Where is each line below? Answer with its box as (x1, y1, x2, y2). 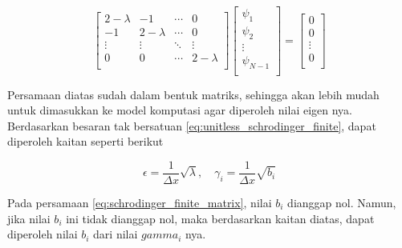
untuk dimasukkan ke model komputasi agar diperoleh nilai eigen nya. (7, 102, 352, 118)
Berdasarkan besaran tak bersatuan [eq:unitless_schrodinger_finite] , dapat (7, 117, 376, 134)
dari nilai (93, 226, 138, 242)
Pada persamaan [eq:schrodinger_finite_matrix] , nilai (7, 194, 272, 210)
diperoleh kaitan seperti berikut (7, 133, 164, 150)
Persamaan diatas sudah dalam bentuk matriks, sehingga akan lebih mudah (7, 86, 380, 102)
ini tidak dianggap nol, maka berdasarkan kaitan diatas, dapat (66, 210, 375, 226)
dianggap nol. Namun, (287, 194, 396, 210)
